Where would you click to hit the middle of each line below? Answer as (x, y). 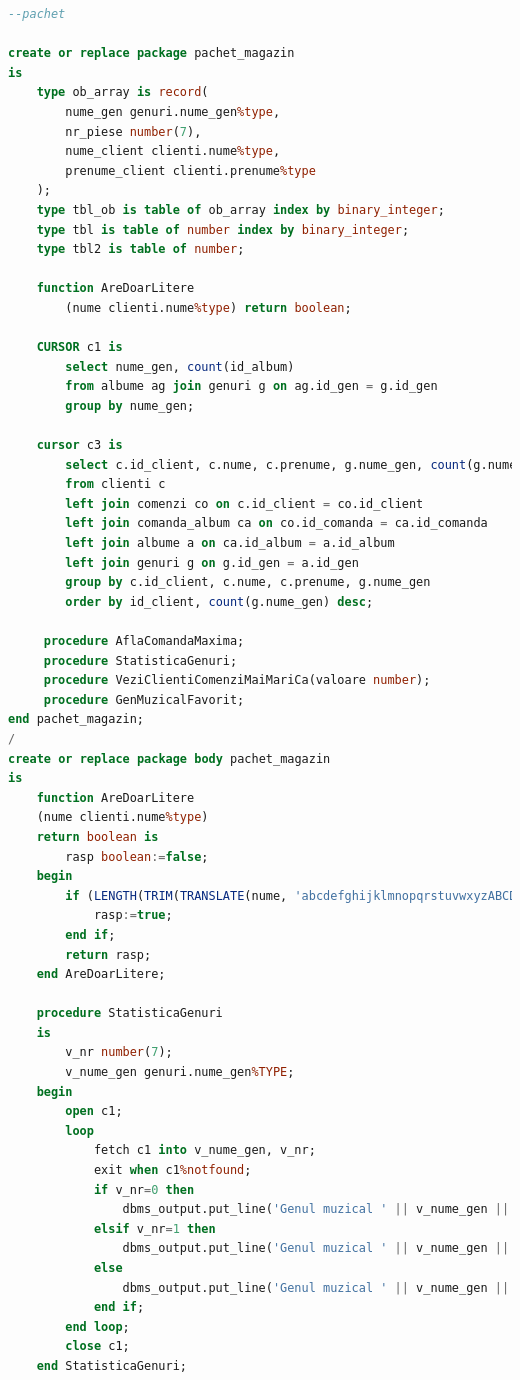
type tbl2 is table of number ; (140, 249)
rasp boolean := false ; (137, 856)
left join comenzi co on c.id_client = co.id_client (244, 503)
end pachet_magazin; (76, 719)
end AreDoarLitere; (101, 974)
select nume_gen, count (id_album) (180, 366)
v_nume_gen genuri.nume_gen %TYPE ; (180, 1072)
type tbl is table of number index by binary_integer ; (223, 229)
